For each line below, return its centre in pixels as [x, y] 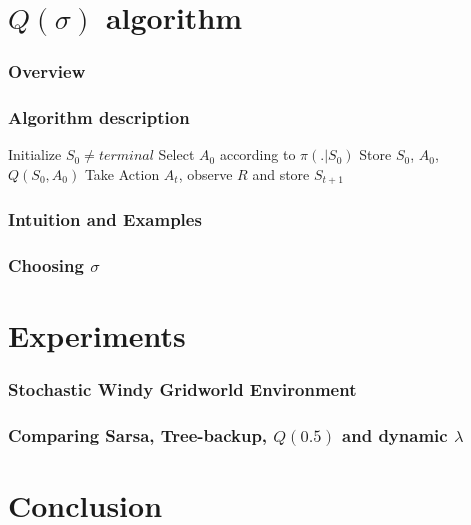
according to [257, 154]
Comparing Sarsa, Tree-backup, [138, 435]
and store [281, 174]
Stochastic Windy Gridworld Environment [182, 389]
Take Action [122, 174]
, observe [205, 174]
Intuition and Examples [105, 219]
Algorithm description [99, 117]
